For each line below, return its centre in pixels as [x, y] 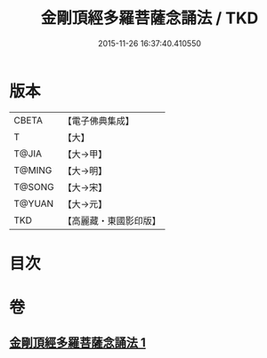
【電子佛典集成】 [99, 121]
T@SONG [34, 187]
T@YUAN [34, 203]
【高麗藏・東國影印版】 [112, 220]
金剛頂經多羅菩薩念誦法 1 [78, 343]
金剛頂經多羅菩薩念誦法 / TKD [150, 18]
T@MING [33, 170]
